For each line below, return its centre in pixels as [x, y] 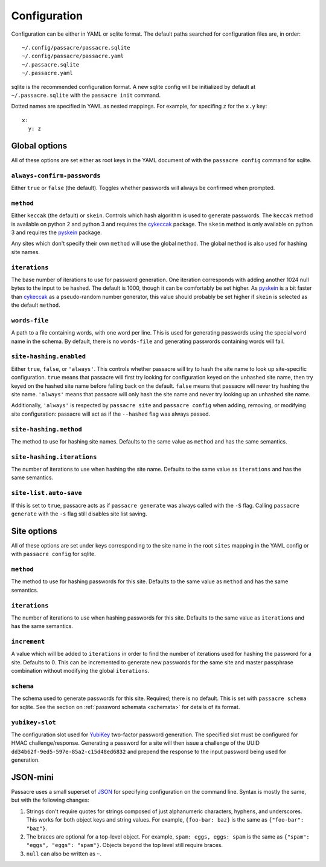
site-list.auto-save [47, 493]
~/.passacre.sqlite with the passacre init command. [86, 95]
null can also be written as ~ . [64, 854]
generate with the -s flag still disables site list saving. [79, 514]
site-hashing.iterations [54, 457]
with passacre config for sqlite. [53, 554]
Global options [39, 146]
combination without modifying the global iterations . [80, 671]
